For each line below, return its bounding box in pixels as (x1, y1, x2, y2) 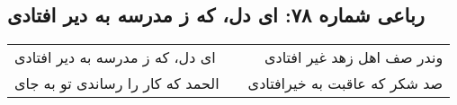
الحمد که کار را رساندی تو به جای (14, 73, 220, 94)
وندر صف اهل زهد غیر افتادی (264, 47, 444, 68)
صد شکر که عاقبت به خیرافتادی (247, 73, 444, 94)
